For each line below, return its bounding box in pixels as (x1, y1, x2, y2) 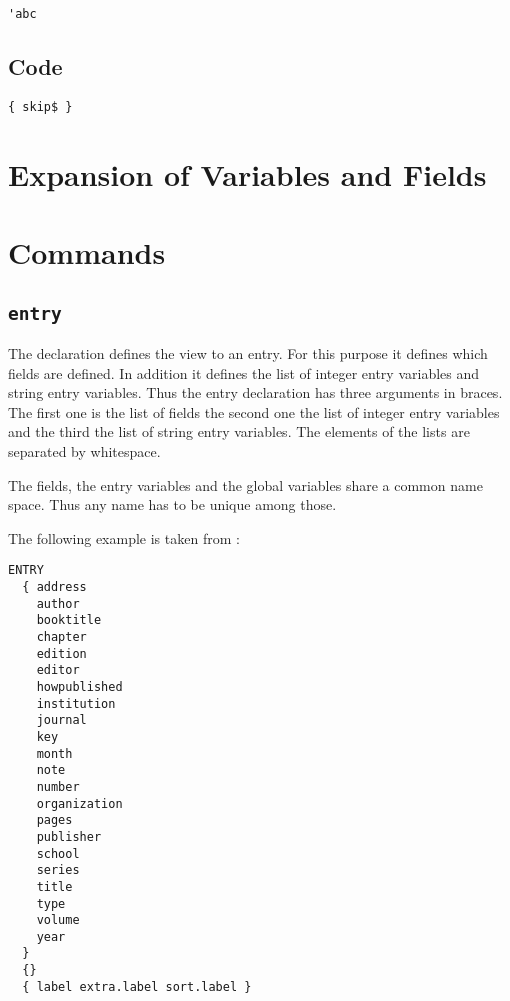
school (36, 846, 80, 861)
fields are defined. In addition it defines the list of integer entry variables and (8, 362, 480, 383)
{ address (22, 580, 87, 595)
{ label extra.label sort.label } (22, 979, 252, 994)
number (36, 779, 80, 794)
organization (36, 796, 123, 811)
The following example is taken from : (8, 527, 240, 548)
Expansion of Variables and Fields (8, 153, 487, 194)
